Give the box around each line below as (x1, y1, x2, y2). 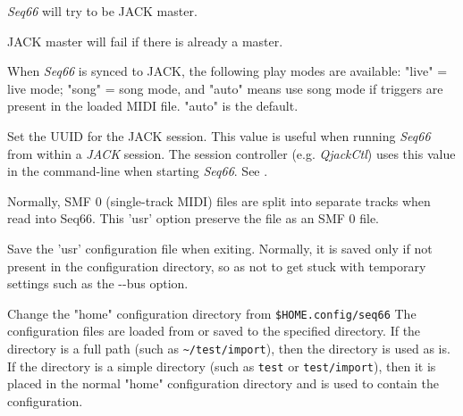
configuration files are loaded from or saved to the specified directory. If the (7, 321, 421, 340)
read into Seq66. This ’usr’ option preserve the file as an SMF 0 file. (7, 209, 379, 228)
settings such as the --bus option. (7, 274, 189, 293)
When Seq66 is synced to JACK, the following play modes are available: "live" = (7, 62, 448, 80)
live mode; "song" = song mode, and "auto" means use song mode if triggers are (7, 79, 443, 97)
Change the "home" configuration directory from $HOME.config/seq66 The (7, 304, 417, 322)
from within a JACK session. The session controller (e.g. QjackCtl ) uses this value (7, 144, 456, 162)
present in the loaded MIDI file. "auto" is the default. (7, 96, 299, 115)
